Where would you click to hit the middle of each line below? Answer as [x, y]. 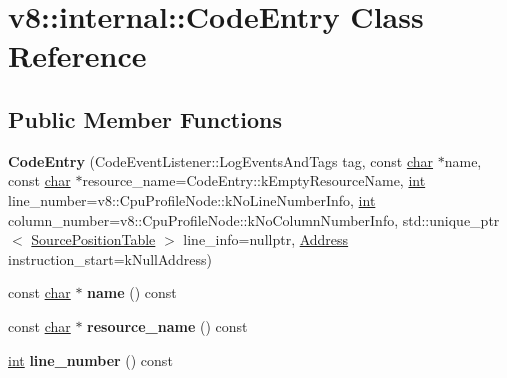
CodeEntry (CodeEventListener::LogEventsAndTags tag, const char [221, 160]
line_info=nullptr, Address [266, 239]
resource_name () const [167, 325]
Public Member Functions [145, 118]
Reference [77, 55]
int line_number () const [90, 359]
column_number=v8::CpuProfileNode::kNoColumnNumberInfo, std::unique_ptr [254, 219]
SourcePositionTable [93, 239]
